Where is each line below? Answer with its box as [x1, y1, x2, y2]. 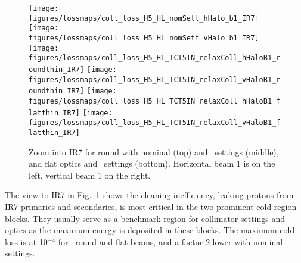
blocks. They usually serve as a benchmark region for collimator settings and [5, 212, 286, 224]
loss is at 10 [5, 235, 48, 248]
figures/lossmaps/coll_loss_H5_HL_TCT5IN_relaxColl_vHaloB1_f [29, 118, 281, 127]
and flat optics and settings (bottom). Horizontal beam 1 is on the [29, 157, 275, 170]
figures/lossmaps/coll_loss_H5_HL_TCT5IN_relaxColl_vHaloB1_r [29, 75, 281, 84]
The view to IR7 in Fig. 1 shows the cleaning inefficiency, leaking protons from [5, 189, 294, 201]
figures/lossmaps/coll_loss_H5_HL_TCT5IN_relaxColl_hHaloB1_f [29, 96, 281, 105]
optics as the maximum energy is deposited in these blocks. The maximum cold [5, 224, 295, 236]
